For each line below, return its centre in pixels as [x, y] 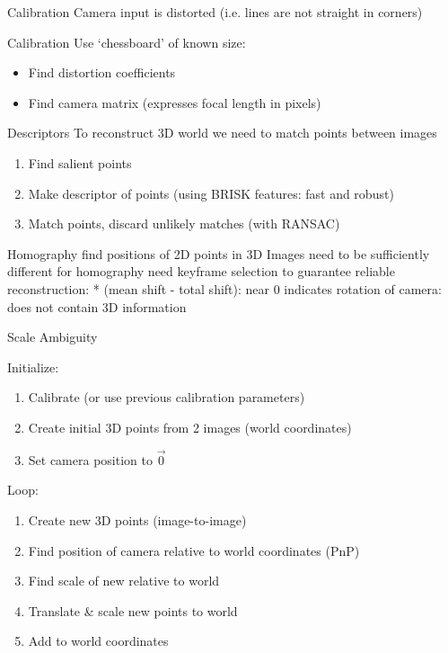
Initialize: [33, 367]
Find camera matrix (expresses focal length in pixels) [175, 102]
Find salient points [80, 162]
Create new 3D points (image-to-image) [137, 519]
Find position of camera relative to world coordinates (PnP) [194, 550]
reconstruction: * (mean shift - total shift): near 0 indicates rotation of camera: [224, 288]
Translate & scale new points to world [133, 610]
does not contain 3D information [97, 306]
